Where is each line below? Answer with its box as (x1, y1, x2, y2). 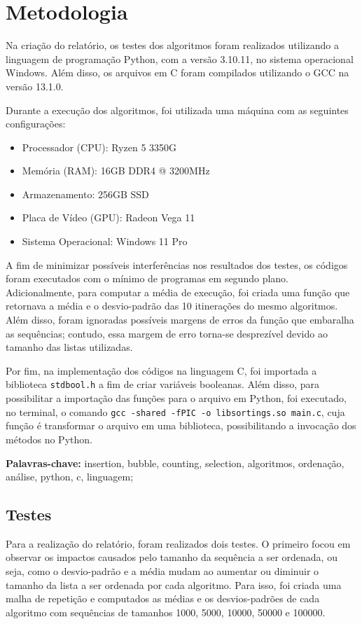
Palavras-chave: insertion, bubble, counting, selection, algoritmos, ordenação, (6, 455, 344, 470)
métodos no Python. (6, 431, 92, 446)
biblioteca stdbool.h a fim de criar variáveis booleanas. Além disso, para (6, 377, 319, 391)
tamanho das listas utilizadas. (6, 340, 133, 354)
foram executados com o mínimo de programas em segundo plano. (6, 271, 288, 286)
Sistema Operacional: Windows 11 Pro (22, 234, 188, 249)
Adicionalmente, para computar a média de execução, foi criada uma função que (6, 284, 350, 299)
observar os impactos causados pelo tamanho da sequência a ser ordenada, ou (6, 550, 337, 564)
